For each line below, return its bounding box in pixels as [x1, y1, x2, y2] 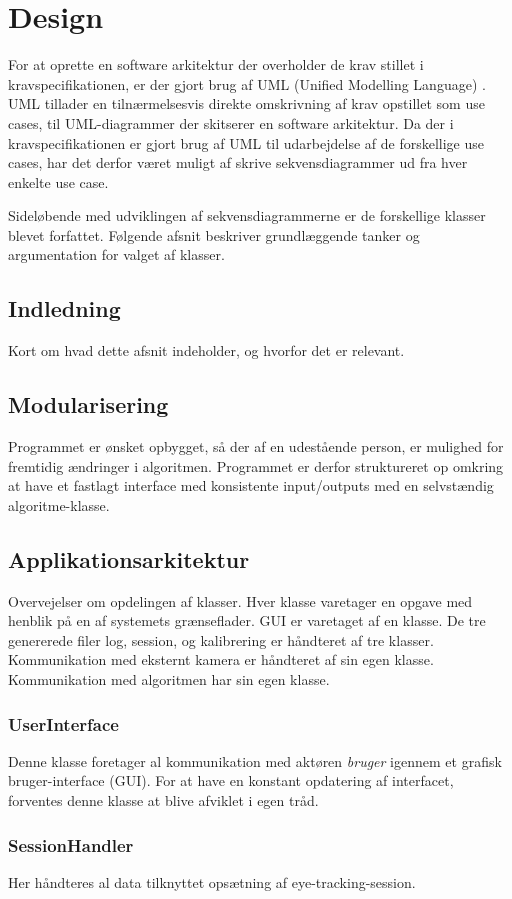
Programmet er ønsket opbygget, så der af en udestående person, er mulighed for [8, 436, 504, 457]
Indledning [8, 293, 121, 324]
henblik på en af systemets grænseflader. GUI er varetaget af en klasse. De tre [8, 610, 486, 631]
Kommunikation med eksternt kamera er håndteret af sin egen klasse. [8, 649, 434, 670]
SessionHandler [8, 832, 134, 857]
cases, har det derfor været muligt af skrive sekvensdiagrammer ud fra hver [8, 152, 468, 173]
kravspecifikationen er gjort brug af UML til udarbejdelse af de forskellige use [8, 132, 484, 153]
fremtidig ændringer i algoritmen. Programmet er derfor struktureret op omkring [8, 455, 504, 476]
